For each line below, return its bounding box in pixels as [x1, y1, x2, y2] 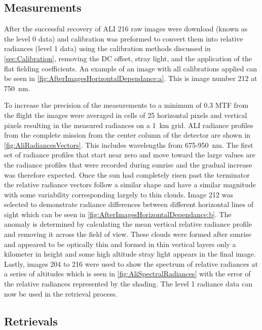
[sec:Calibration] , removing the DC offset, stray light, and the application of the [4, 53, 252, 63]
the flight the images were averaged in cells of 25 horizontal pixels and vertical [4, 109, 247, 120]
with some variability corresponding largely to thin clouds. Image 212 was [4, 189, 233, 199]
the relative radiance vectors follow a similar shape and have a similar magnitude [4, 179, 256, 190]
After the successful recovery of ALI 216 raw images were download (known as [4, 23, 248, 34]
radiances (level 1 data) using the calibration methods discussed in [4, 43, 211, 54]
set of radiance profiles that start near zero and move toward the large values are [4, 149, 255, 160]
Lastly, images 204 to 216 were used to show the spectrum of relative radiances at [4, 258, 258, 269]
